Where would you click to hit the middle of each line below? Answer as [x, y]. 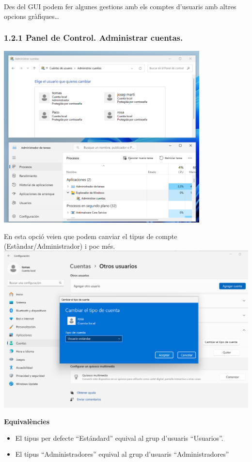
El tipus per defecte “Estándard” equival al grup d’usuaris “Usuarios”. [119, 438]
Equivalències [27, 422]
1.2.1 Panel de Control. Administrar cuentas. [94, 38]
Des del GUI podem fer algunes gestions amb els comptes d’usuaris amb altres [120, 6]
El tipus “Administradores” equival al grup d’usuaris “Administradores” [122, 454]
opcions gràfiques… [31, 16]
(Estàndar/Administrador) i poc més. [60, 246]
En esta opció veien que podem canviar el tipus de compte [91, 236]
